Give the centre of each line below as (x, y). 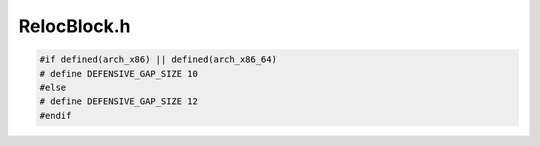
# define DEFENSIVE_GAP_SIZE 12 (119, 101)
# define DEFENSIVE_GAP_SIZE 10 (119, 73)
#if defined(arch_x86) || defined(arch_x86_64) (158, 59)
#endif (55, 115)
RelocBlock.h (74, 26)
